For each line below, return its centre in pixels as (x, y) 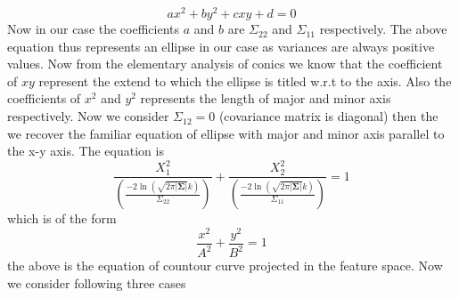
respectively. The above (383, 29)
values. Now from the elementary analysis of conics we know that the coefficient (225, 64)
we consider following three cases (97, 282)
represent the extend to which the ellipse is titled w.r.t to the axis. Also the (245, 81)
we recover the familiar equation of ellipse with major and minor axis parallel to (226, 133)
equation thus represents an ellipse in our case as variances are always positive (221, 46)
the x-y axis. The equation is (86, 151)
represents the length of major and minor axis (266, 98)
